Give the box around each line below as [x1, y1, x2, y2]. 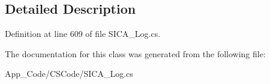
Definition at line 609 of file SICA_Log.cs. [5, 27, 161, 40]
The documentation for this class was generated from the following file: [5, 47, 266, 60]
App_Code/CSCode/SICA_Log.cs [5, 67, 133, 80]
